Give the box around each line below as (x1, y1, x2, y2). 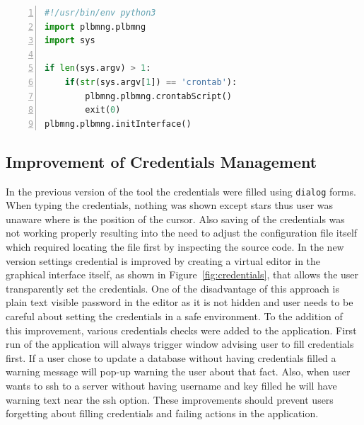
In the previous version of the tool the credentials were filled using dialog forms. (6, 183, 356, 198)
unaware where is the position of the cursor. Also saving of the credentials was (6, 211, 345, 226)
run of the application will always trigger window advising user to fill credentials (6, 336, 354, 351)
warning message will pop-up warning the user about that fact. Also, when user (6, 364, 351, 379)
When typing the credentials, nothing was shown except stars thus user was (6, 198, 334, 212)
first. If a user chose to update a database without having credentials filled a (6, 350, 336, 365)
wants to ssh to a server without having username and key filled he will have (6, 378, 337, 392)
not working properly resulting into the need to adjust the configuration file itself (6, 225, 358, 240)
